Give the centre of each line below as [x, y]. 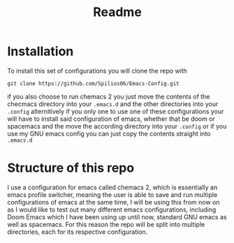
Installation [41, 51]
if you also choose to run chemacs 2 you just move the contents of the [109, 96]
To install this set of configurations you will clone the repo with [97, 71]
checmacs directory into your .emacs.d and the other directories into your [113, 104]
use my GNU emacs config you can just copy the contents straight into [109, 133]
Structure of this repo [71, 168]
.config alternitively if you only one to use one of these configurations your [116, 111]
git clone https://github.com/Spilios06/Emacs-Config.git [93, 83]
